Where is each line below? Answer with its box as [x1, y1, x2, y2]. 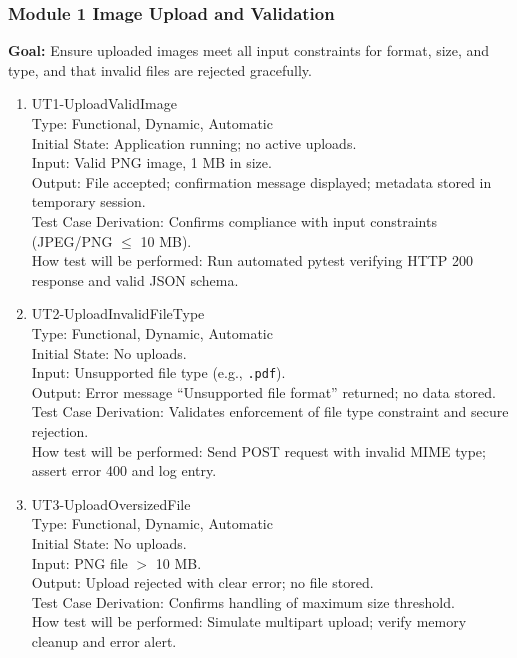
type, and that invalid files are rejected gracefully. [8, 59, 312, 80]
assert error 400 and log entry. [31, 460, 217, 481]
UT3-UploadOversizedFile [31, 493, 191, 514]
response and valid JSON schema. [31, 269, 239, 290]
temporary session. [31, 191, 146, 212]
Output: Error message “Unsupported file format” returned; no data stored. [31, 381, 496, 402]
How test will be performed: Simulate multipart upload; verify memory [31, 611, 467, 632]
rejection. [31, 420, 89, 441]
